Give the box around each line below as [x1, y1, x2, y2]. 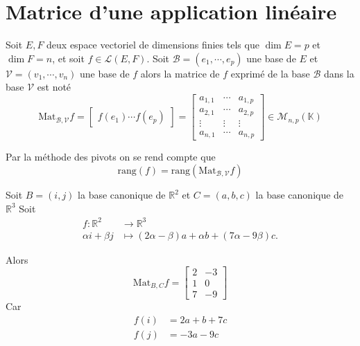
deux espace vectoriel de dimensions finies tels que [46, 37, 259, 52]
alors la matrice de [140, 66, 220, 80]
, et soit [52, 51, 85, 65]
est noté [37, 80, 71, 94]
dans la [324, 66, 354, 80]
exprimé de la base [230, 66, 310, 80]
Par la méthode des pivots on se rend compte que [6, 149, 216, 164]
